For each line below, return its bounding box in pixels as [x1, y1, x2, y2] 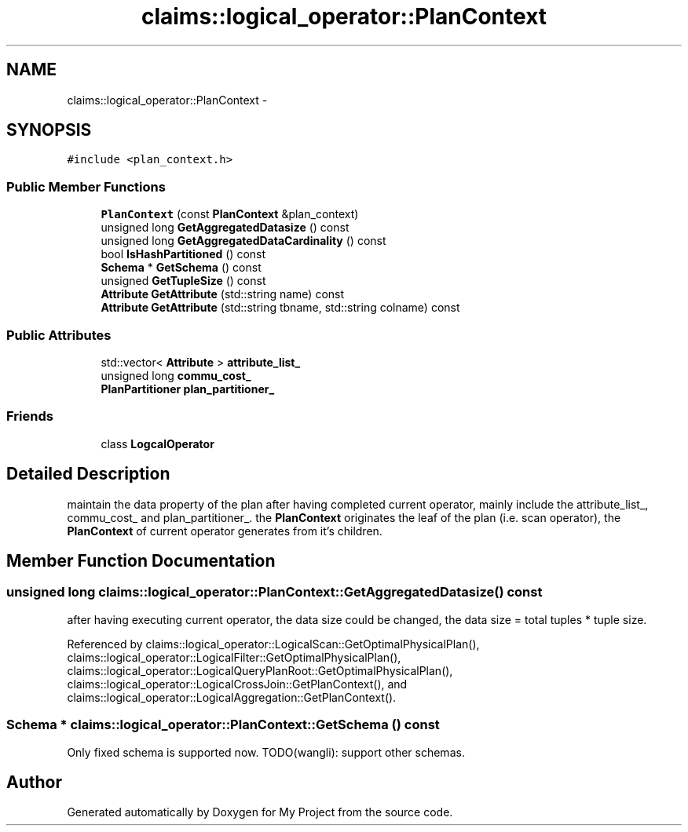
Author [6, 772, 62, 792]
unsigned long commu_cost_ [101, 368, 251, 382]
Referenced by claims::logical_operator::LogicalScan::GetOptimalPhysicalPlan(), [67, 637, 480, 651]
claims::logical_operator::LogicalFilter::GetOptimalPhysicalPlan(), [67, 650, 401, 664]
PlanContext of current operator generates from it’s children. [67, 524, 382, 538]
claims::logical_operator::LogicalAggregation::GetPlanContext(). [67, 690, 397, 704]
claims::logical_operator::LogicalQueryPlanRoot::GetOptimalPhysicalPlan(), [67, 663, 453, 677]
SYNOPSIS [6, 120, 92, 140]
